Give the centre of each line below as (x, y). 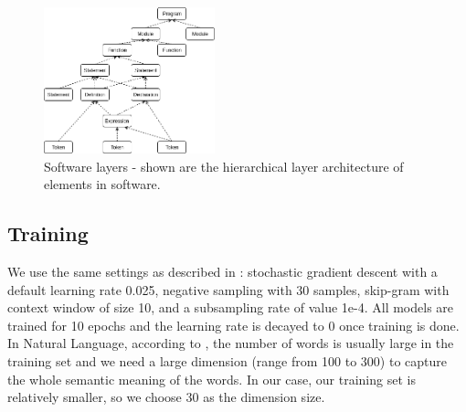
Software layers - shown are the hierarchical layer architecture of (224, 166)
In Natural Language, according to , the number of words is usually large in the (231, 343)
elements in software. (102, 184)
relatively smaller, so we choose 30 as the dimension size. (166, 397)
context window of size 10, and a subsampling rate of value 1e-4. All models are (231, 307)
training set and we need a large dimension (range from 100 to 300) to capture (227, 360)
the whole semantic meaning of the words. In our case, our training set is (212, 379)
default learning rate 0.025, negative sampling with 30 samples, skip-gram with (228, 289)
